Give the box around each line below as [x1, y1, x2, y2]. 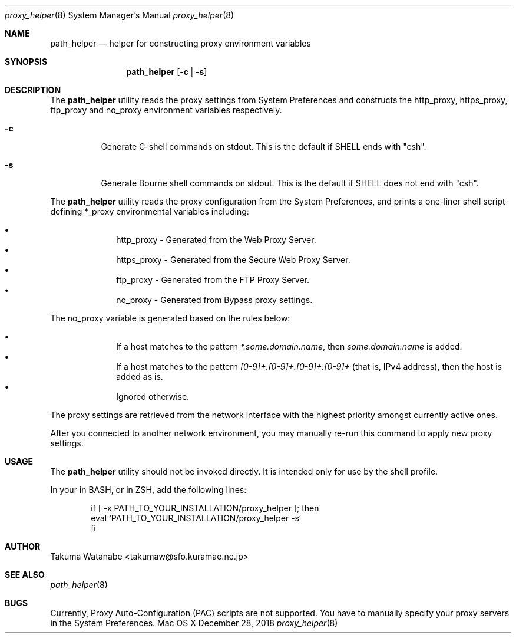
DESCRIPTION [5, 85, 61, 95]
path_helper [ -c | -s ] [126, 67, 207, 77]
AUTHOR [5, 541, 41, 551]
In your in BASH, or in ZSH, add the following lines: [50, 485, 247, 495]
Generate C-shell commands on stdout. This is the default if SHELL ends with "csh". [101, 142, 426, 152]
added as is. [116, 371, 163, 382]
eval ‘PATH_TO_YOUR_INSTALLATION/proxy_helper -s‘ [91, 513, 301, 523]
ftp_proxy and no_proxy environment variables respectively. [50, 105, 282, 115]
